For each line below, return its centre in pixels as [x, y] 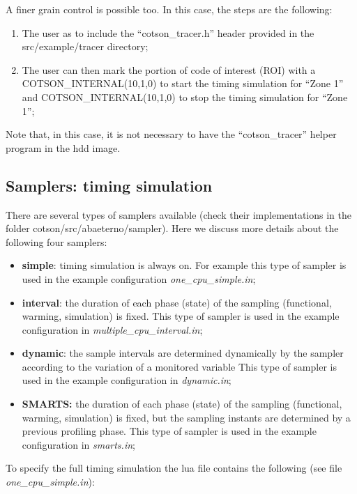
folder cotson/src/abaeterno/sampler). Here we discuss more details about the [172, 228]
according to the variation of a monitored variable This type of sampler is [179, 366]
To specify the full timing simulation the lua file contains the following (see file [174, 468]
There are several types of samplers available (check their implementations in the [178, 214]
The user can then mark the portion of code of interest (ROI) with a [169, 69]
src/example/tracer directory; [85, 46]
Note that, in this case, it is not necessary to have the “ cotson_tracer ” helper [171, 134]
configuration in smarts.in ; [78, 444]
